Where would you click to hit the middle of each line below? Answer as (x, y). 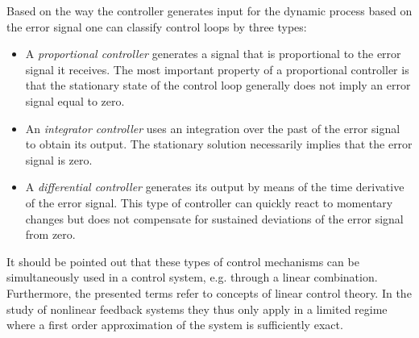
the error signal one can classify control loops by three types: (157, 26)
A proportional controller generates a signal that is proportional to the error (213, 54)
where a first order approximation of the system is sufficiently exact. (175, 325)
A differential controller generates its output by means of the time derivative (215, 187)
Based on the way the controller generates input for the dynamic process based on (209, 10)
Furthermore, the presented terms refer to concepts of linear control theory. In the (209, 292)
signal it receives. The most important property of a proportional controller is (217, 69)
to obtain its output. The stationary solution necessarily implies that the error (219, 144)
